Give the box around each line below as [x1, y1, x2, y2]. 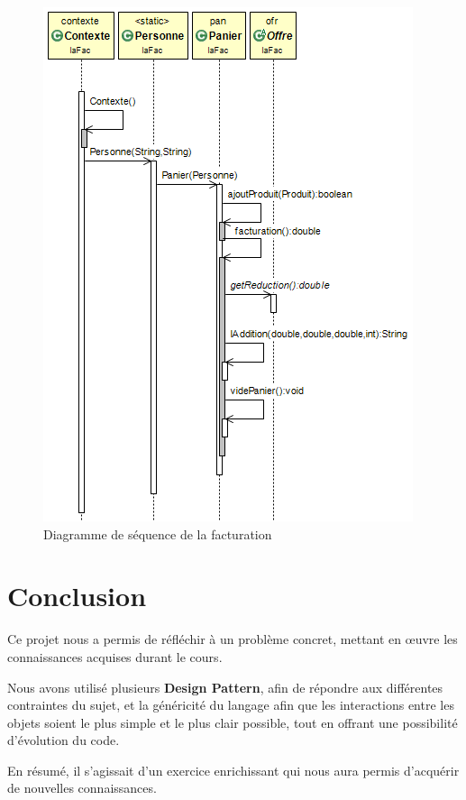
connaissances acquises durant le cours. [7, 647, 223, 666]
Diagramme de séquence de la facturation [43, 524, 272, 543]
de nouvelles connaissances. [7, 778, 157, 797]
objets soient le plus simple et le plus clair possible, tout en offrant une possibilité [7, 713, 458, 731]
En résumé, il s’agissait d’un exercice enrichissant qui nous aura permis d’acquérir [7, 760, 460, 779]
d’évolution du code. [7, 731, 120, 749]
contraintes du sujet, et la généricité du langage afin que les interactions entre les [7, 695, 454, 714]
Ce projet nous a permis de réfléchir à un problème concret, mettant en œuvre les [7, 630, 458, 648]
